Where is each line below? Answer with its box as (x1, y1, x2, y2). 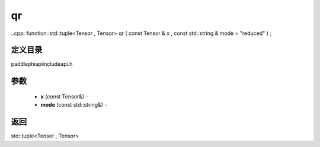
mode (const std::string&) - (40, 101, 107, 108)
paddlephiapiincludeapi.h (11, 60, 73, 68)
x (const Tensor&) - (40, 92, 88, 100)
